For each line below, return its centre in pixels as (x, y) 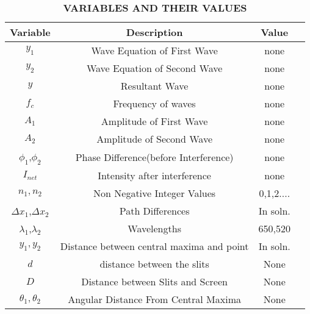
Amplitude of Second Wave (155, 139)
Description (154, 32)
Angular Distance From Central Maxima (155, 299)
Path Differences (154, 211)
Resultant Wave (154, 86)
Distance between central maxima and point (154, 246)
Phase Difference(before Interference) (154, 157)
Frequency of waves (154, 103)
